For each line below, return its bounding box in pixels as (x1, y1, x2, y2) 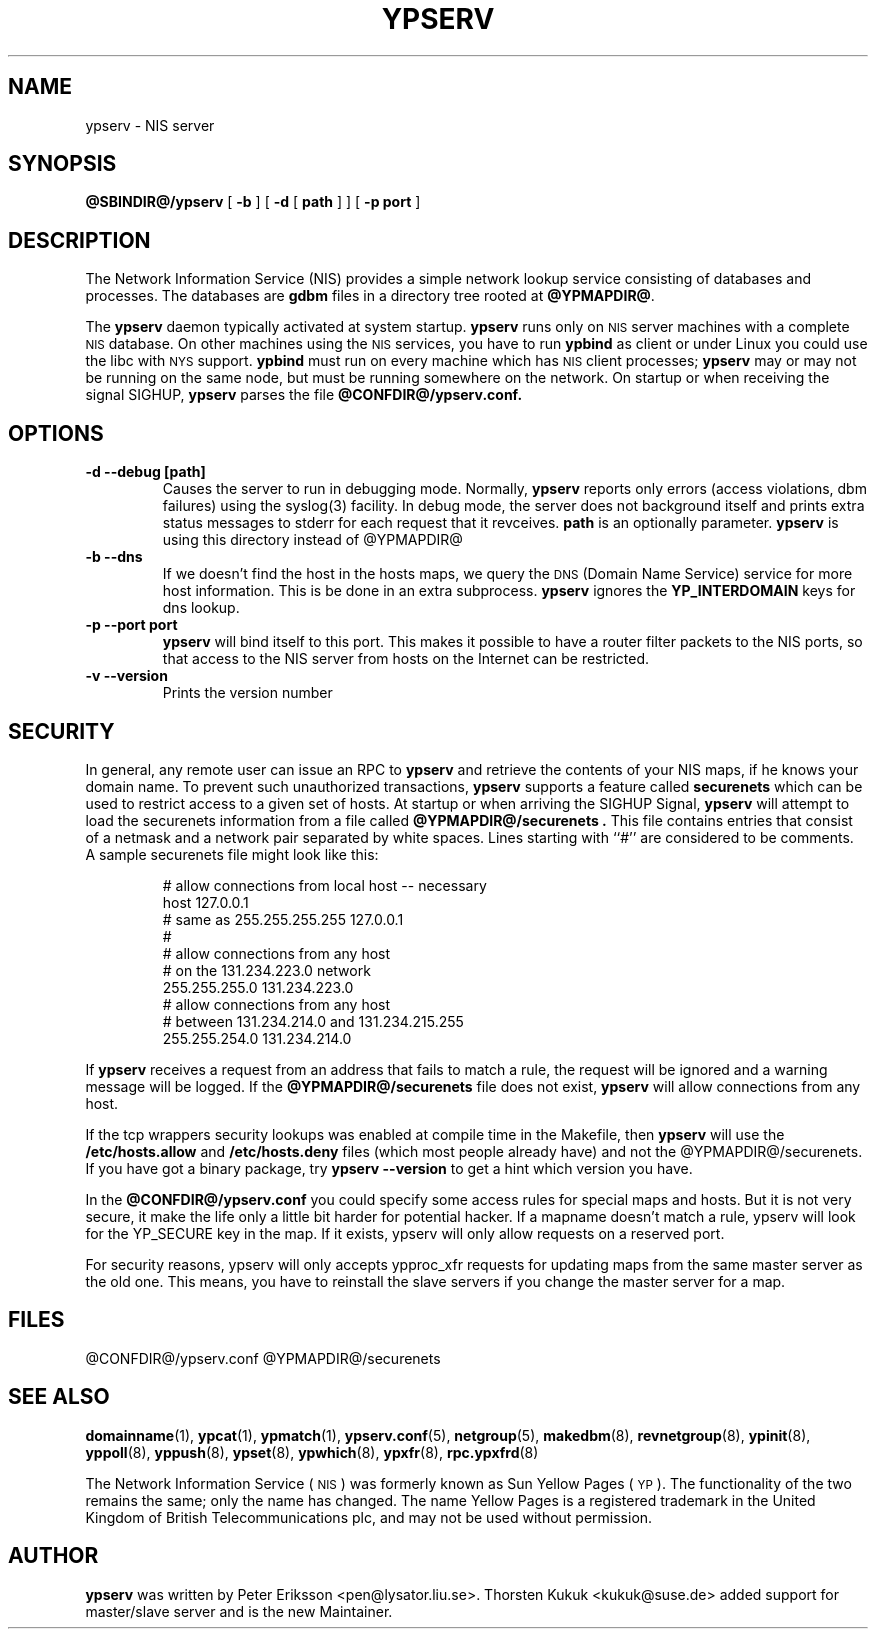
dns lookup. (162, 599, 240, 617)
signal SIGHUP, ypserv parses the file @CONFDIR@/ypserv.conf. (85, 386, 523, 404)
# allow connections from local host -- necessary (162, 876, 487, 894)
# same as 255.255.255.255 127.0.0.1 (162, 910, 404, 928)
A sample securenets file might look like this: (85, 845, 379, 863)
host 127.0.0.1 (162, 893, 249, 911)
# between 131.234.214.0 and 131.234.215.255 (162, 1012, 464, 1030)
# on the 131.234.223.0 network (162, 961, 371, 979)
